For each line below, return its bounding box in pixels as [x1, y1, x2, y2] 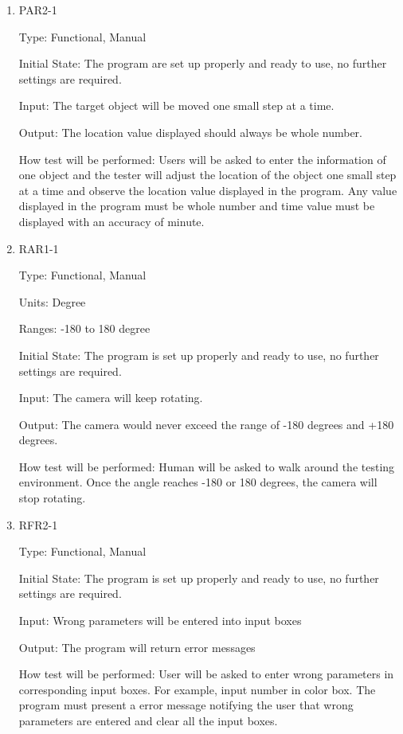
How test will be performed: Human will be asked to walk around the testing [18, 458, 395, 474]
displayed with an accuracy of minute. [18, 213, 205, 229]
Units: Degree [18, 293, 86, 310]
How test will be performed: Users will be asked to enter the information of [18, 150, 386, 167]
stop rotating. [18, 490, 86, 506]
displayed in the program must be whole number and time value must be [18, 197, 375, 214]
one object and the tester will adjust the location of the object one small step [18, 166, 397, 183]
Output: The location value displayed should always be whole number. [18, 123, 362, 140]
